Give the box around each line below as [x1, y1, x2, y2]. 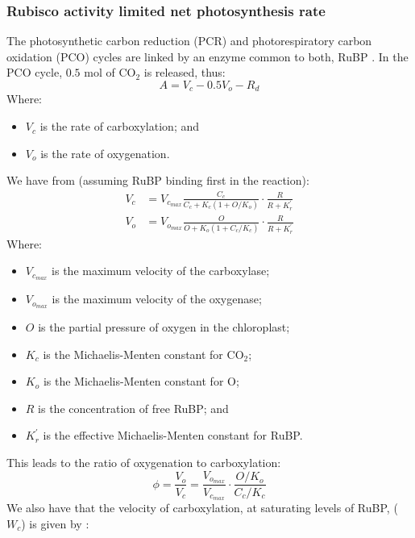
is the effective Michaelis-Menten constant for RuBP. [43, 427, 303, 444]
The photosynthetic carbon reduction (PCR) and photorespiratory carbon [6, 32, 372, 49]
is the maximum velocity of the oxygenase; [52, 290, 262, 307]
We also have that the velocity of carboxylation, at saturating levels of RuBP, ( [6, 499, 398, 516]
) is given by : [21, 515, 89, 532]
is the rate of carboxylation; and [39, 118, 200, 135]
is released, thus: [143, 64, 226, 81]
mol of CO [84, 64, 136, 81]
